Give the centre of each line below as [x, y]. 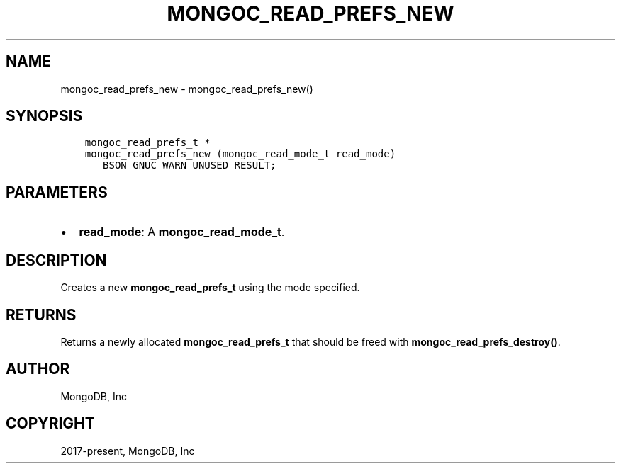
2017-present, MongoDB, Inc [128, 451]
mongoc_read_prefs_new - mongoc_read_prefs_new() [187, 89]
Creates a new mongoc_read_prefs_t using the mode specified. [210, 288]
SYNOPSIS [44, 116]
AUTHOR [38, 369]
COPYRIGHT [50, 424]
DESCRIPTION [56, 260]
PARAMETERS [57, 192]
